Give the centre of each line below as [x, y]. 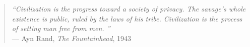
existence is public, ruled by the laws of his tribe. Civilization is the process [127, 18]
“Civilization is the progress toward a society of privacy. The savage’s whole [129, 8]
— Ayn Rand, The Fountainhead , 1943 [72, 38]
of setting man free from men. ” [61, 28]
